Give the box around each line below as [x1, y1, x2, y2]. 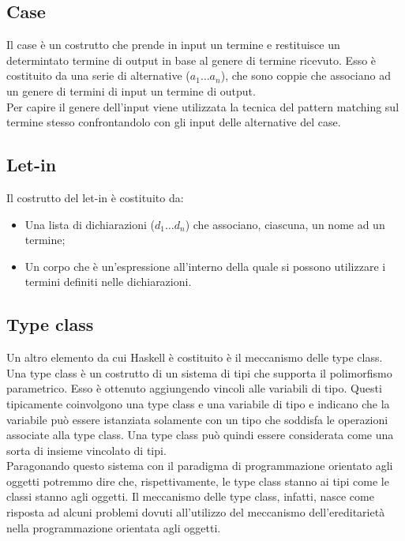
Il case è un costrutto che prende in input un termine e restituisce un [6, 36, 340, 53]
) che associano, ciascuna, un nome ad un [185, 216, 385, 232]
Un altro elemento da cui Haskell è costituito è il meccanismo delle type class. [6, 349, 383, 366]
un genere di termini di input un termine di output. [6, 82, 256, 99]
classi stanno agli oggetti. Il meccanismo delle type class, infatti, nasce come [6, 488, 374, 505]
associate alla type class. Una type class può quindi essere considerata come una [6, 426, 394, 443]
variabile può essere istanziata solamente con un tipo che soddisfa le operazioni [6, 411, 388, 427]
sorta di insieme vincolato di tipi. [6, 441, 167, 458]
